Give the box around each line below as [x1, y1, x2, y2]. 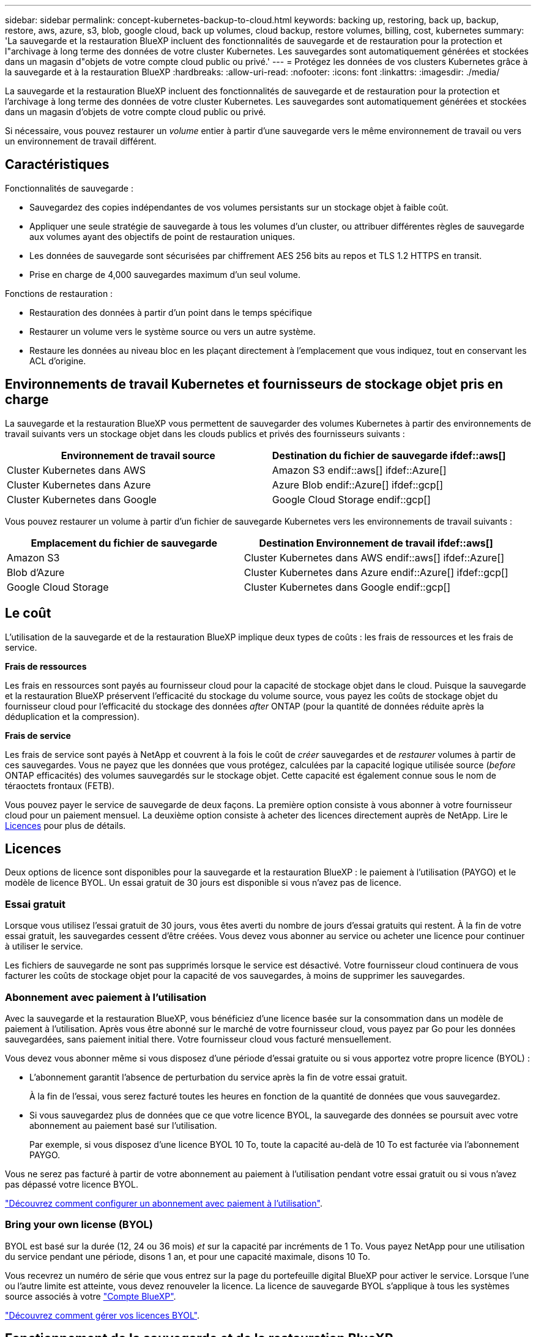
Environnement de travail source [61, 449, 215, 462]
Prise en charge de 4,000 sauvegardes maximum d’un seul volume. [29, 269, 300, 280]
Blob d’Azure [7, 566, 65, 579]
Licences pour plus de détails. [5, 820, 126, 831]
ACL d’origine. [29, 355, 86, 366]
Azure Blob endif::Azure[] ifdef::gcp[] [272, 478, 444, 491]
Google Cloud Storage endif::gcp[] [272, 493, 431, 506]
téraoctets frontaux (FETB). [5, 780, 114, 791]
